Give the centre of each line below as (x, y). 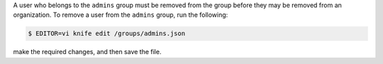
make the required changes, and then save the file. (87, 52)
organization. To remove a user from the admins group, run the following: (121, 15)
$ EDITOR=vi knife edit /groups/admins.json (107, 34)
